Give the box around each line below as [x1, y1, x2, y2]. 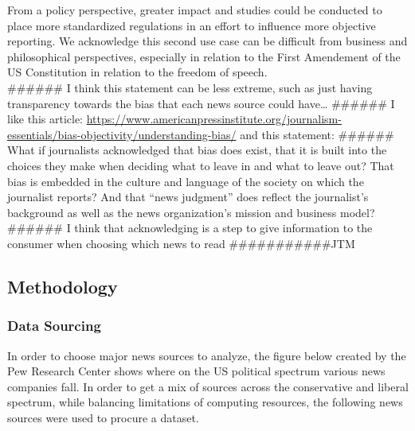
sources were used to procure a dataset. [7, 409, 199, 425]
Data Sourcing [7, 316, 101, 336]
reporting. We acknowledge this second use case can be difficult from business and [7, 33, 408, 49]
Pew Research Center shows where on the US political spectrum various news [7, 363, 386, 379]
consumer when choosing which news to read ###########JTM [7, 235, 355, 251]
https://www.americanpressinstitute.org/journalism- [86, 111, 342, 127]
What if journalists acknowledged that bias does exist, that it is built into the [7, 142, 387, 158]
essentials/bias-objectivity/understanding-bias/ [7, 126, 237, 142]
